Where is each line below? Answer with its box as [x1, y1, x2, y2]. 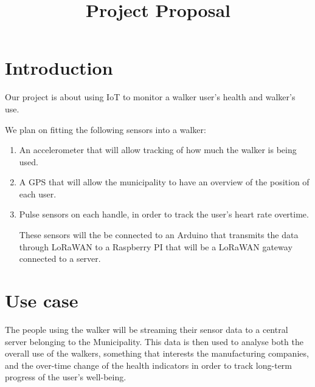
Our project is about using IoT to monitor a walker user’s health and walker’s [5, 91, 296, 103]
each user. [19, 187, 57, 200]
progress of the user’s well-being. [5, 371, 126, 383]
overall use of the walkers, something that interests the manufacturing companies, [5, 347, 309, 360]
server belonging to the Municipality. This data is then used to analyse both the [5, 335, 303, 348]
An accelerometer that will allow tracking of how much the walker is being [19, 143, 297, 156]
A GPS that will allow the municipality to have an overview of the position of [19, 176, 310, 188]
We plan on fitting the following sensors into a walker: [5, 123, 206, 135]
